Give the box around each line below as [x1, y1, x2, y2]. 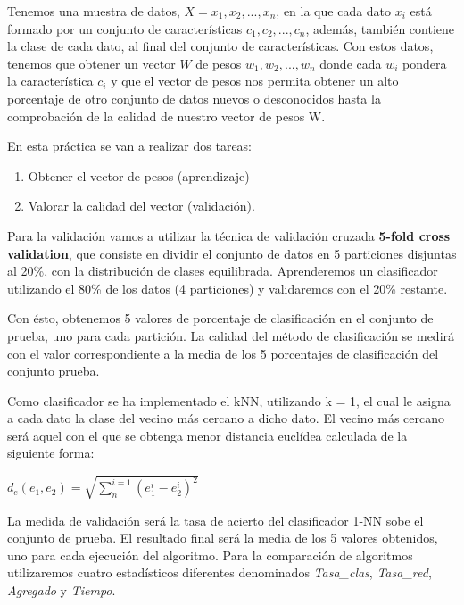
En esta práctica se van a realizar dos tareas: [7, 137, 253, 155]
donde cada [319, 54, 382, 72]
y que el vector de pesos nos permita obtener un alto [111, 71, 399, 90]
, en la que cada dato [276, 2, 392, 20]
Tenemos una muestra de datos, [7, 2, 180, 20]
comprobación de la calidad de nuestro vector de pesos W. [7, 106, 326, 125]
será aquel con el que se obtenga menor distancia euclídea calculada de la [7, 426, 408, 444]
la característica [7, 71, 94, 90]
